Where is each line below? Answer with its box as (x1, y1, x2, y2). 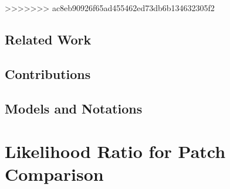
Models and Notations (5, 99, 143, 117)
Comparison (5, 162, 104, 186)
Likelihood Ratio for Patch (5, 139, 226, 163)
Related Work (5, 30, 92, 48)
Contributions (5, 64, 91, 83)
